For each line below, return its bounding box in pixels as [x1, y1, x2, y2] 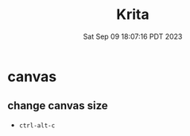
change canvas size [7, 99, 108, 112]
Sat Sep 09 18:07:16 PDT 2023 [83, 32, 183, 41]
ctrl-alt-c [18, 121, 56, 130]
